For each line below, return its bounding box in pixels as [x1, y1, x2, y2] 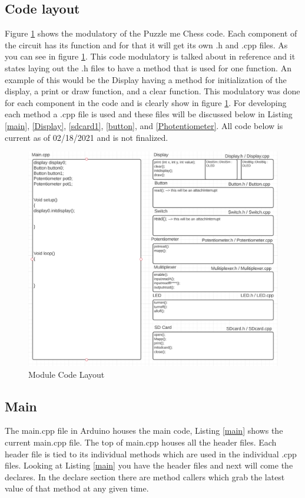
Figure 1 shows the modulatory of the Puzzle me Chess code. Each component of [5, 27, 297, 39]
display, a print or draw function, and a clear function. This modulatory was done [5, 85, 300, 97]
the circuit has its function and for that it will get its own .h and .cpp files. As [5, 38, 288, 51]
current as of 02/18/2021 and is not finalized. [5, 131, 168, 143]
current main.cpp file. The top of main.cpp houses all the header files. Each [5, 436, 277, 448]
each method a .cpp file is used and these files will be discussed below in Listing [5, 108, 293, 120]
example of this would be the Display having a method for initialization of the [5, 73, 287, 85]
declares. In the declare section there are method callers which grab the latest [5, 470, 285, 483]
